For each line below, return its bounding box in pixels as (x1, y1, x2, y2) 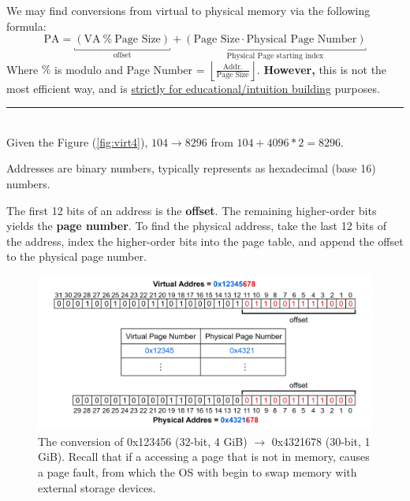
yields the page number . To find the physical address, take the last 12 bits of (6, 217, 386, 234)
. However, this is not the (256, 61, 387, 77)
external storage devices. (38, 479, 156, 495)
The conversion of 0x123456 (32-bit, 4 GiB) (38, 432, 248, 449)
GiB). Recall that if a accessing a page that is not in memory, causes (38, 448, 370, 465)
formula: (6, 17, 47, 34)
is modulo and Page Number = (54, 61, 205, 77)
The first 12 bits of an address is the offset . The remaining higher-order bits (6, 202, 377, 218)
